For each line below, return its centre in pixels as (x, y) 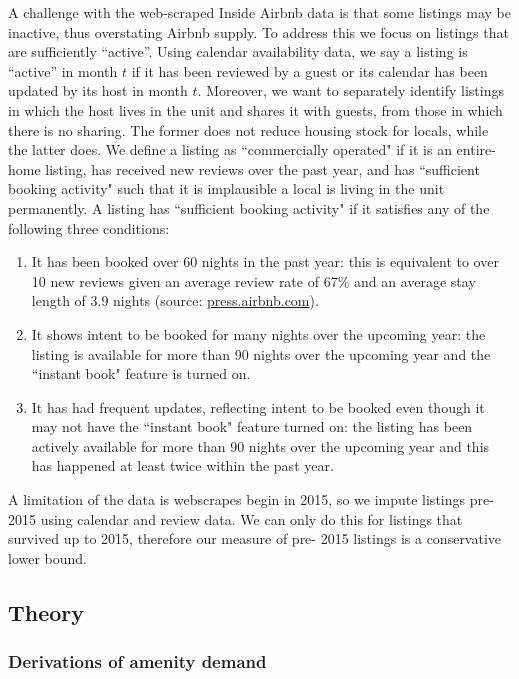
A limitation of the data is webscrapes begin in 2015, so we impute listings (237, 499)
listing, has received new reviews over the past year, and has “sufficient (262, 168)
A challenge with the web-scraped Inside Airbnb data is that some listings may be (259, 12)
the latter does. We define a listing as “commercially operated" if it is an (230, 149)
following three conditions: (89, 227)
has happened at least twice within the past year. (182, 465)
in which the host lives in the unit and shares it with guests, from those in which (255, 109)
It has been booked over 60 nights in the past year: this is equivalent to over (265, 261)
